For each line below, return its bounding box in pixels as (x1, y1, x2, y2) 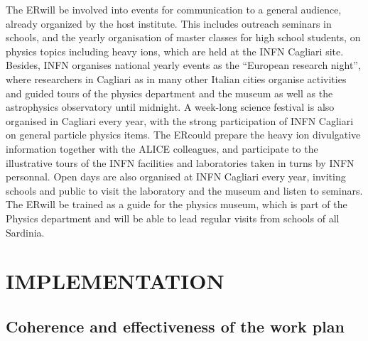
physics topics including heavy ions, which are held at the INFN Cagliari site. (6, 43, 344, 58)
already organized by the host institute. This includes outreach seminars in (6, 16, 332, 31)
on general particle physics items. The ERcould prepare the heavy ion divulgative (6, 127, 361, 142)
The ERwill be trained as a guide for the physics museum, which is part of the (6, 197, 347, 212)
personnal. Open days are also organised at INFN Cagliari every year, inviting (6, 169, 346, 184)
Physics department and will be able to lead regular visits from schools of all (6, 210, 340, 225)
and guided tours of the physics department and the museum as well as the (6, 85, 333, 100)
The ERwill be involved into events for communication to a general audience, (6, 2, 342, 16)
